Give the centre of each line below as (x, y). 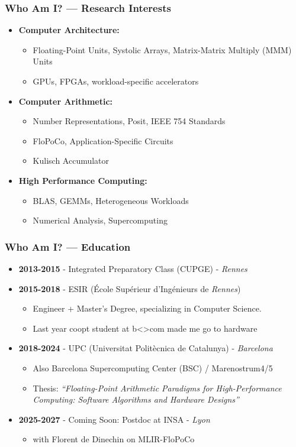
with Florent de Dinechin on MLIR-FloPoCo (114, 439)
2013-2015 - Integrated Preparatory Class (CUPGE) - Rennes (133, 268)
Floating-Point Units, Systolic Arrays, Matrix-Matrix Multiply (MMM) (162, 49)
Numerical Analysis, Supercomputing (100, 220)
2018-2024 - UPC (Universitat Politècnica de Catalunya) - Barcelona (146, 348)
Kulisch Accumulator (71, 161)
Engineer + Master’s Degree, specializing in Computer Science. (147, 308)
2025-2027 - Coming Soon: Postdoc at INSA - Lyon (114, 419)
